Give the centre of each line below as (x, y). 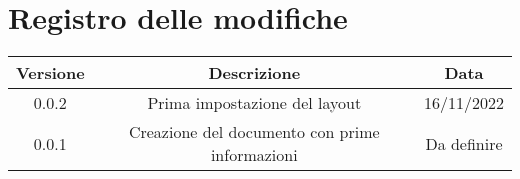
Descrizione (254, 73)
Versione (50, 73)
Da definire (464, 143)
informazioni (254, 155)
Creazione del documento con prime (254, 132)
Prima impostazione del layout (254, 103)
